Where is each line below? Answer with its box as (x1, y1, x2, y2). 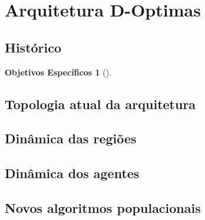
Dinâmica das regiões (5, 129, 137, 147)
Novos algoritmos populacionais (5, 198, 201, 216)
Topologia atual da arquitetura (5, 94, 196, 113)
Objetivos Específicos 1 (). (5, 65, 112, 78)
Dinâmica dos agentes (5, 164, 140, 182)
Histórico (5, 38, 62, 56)
